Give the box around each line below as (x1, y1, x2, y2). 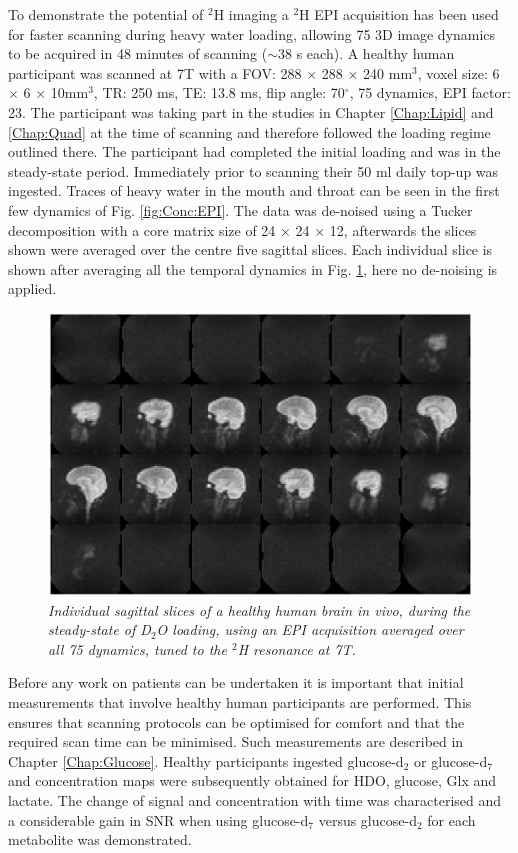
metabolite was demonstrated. (8, 829, 192, 850)
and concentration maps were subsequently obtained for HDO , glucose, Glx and (8, 770, 497, 791)
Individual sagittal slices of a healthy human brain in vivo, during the (48, 599, 471, 620)
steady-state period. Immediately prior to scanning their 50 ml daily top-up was (8, 160, 499, 181)
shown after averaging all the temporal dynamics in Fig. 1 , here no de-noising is (8, 258, 498, 279)
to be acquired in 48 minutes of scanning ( (8, 43, 268, 64)
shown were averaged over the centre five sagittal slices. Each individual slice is (8, 239, 493, 260)
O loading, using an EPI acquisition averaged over (156, 619, 464, 640)
